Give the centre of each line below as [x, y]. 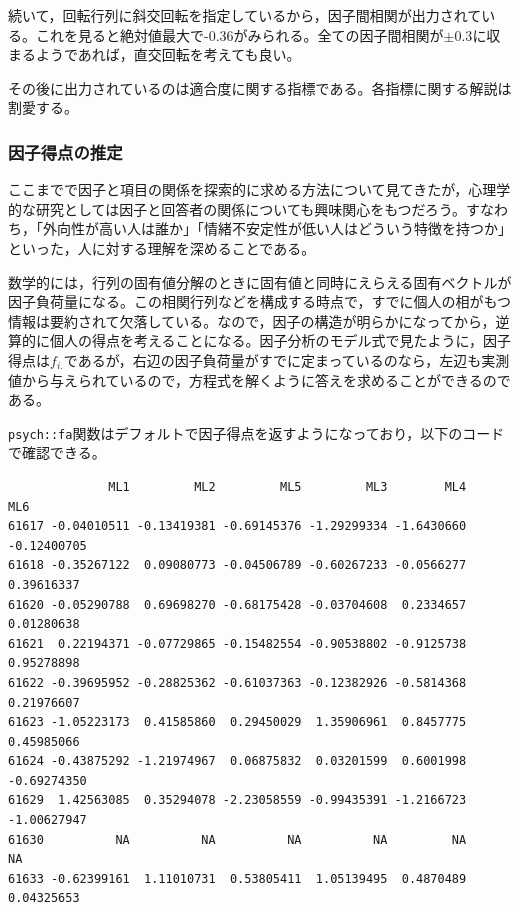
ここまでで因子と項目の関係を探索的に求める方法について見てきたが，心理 [252, 189]
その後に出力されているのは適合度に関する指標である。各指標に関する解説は [260, 87]
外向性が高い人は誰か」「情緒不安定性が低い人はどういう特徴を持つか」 [277, 228]
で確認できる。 [57, 452]
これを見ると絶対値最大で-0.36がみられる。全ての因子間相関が [239, 34]
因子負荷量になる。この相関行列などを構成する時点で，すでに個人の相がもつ [260, 301]
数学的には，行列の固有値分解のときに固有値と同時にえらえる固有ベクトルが [260, 281]
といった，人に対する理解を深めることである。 [162, 247]
